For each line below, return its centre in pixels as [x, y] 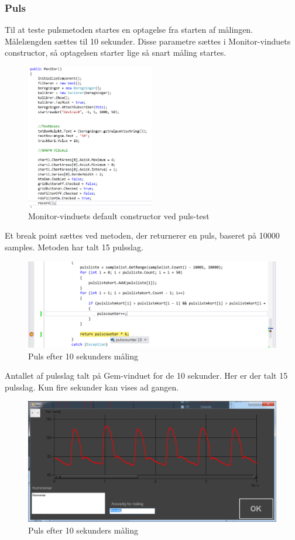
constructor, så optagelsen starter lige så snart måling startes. [116, 52]
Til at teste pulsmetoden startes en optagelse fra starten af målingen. [129, 30]
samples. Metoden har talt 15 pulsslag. [74, 247]
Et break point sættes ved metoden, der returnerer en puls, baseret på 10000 [142, 235]
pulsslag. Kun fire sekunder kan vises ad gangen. [92, 387]
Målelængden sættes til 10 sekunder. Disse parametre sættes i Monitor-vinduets [148, 41]
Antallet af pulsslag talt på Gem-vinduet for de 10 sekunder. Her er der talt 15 [146, 376]
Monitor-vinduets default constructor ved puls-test [119, 215]
